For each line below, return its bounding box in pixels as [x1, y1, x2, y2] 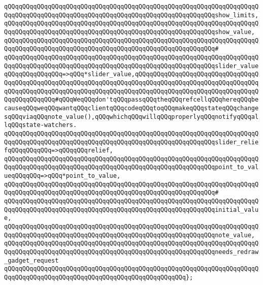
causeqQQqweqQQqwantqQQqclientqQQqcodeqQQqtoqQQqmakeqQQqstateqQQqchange [4, 104, 259, 112]
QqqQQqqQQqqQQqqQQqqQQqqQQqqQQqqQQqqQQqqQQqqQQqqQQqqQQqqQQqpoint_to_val [4, 164, 259, 171]
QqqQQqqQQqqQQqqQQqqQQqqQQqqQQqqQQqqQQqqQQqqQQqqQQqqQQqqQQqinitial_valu [4, 206, 259, 213]
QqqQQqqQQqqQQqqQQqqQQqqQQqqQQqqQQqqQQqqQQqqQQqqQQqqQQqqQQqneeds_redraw [4, 248, 259, 256]
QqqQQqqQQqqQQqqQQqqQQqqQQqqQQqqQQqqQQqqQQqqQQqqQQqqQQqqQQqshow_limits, [4, 11, 259, 19]
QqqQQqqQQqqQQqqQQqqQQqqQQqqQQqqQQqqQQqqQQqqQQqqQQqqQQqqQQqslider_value [4, 62, 259, 70]
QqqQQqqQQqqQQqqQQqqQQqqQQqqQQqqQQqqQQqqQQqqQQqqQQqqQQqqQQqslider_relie [4, 138, 259, 146]
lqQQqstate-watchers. [4, 121, 77, 129]
